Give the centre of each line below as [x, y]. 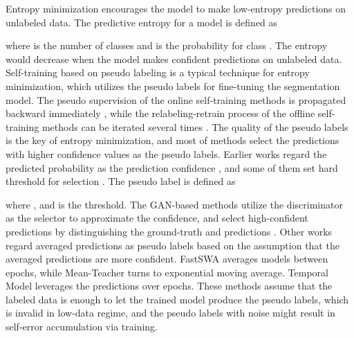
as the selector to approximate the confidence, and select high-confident [157, 218]
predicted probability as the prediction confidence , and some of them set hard [172, 167]
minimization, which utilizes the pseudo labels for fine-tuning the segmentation [173, 86]
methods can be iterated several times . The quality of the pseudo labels [195, 126]
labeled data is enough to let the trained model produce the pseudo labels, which [177, 299]
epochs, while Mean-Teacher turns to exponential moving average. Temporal [167, 272]
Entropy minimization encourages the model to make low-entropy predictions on [176, 8]
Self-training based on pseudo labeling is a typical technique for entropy [158, 72]
